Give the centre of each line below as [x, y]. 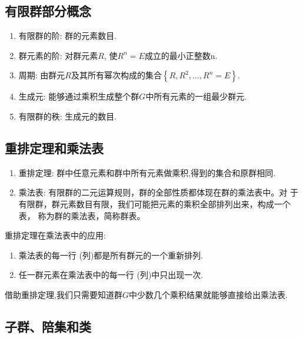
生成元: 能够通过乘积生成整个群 [79, 96]
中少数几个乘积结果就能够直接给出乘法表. [208, 294]
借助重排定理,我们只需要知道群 [64, 294]
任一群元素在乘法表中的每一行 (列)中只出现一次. [111, 275]
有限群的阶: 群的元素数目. [68, 36]
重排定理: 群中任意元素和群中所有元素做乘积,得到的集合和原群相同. [147, 172]
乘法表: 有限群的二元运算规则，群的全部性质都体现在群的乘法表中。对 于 [159, 192]
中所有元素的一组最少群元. [196, 96]
